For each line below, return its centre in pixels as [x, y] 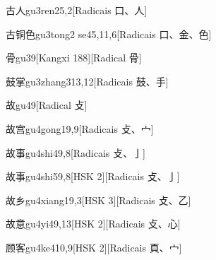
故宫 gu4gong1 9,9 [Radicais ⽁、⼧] [80, 128]
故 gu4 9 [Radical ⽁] [47, 105]
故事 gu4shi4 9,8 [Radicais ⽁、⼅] [76, 152]
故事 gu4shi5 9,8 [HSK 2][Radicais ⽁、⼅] [93, 176]
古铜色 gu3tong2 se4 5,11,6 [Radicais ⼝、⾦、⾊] [109, 34]
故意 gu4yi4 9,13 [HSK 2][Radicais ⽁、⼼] [93, 224]
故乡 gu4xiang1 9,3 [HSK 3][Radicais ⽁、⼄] [98, 200]
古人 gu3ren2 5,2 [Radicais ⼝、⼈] [77, 10]
